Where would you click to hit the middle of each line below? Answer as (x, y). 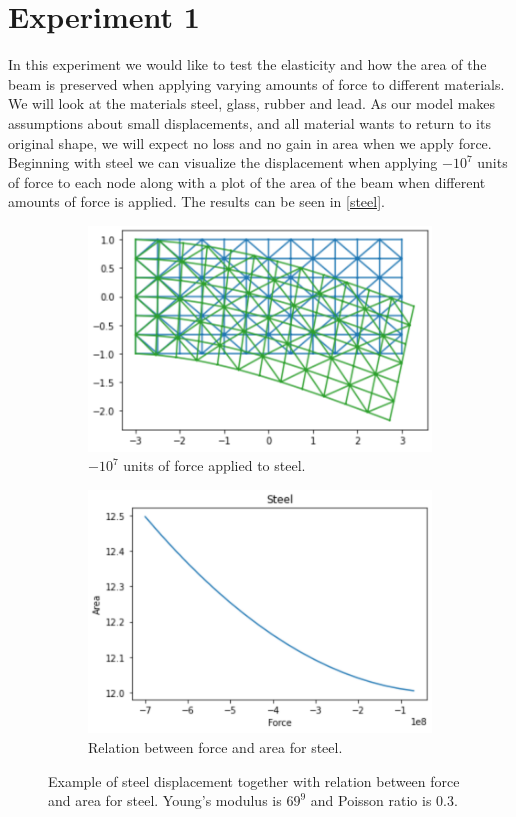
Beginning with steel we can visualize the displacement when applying (223, 162)
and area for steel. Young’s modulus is (165, 800)
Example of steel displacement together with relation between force (254, 780)
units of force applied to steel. (214, 465)
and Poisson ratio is (371, 800)
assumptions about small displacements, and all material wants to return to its (249, 122)
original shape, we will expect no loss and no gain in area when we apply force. (250, 142)
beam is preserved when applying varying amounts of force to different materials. (256, 83)
